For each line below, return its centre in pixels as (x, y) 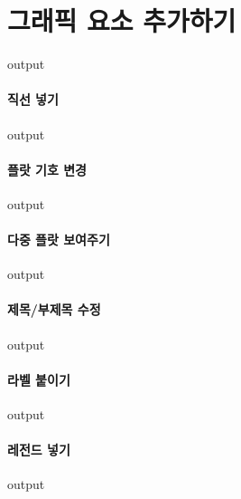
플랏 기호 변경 (47, 169)
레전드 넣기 (39, 450)
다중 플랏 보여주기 (59, 240)
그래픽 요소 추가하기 (122, 20)
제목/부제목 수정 (54, 309)
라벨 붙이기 (39, 379)
